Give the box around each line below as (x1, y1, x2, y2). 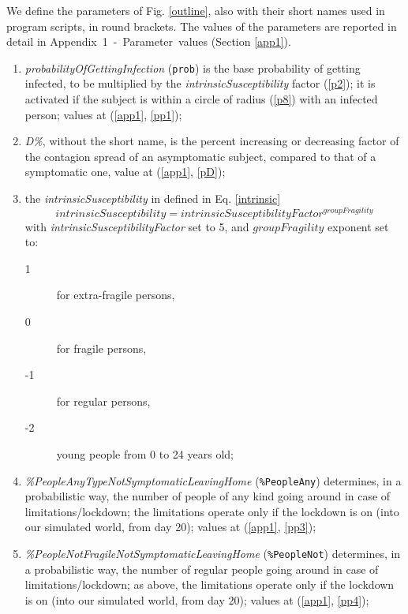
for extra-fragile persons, (56, 286, 175, 303)
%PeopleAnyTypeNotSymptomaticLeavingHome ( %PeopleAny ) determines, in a (24, 472, 402, 489)
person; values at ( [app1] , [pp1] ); (24, 106, 182, 122)
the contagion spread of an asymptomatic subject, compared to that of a (24, 148, 376, 164)
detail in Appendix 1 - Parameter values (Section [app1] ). (6, 33, 291, 50)
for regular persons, (56, 392, 151, 409)
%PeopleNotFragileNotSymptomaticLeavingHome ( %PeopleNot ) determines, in (24, 545, 401, 562)
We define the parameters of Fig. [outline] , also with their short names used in (6, 2, 385, 18)
